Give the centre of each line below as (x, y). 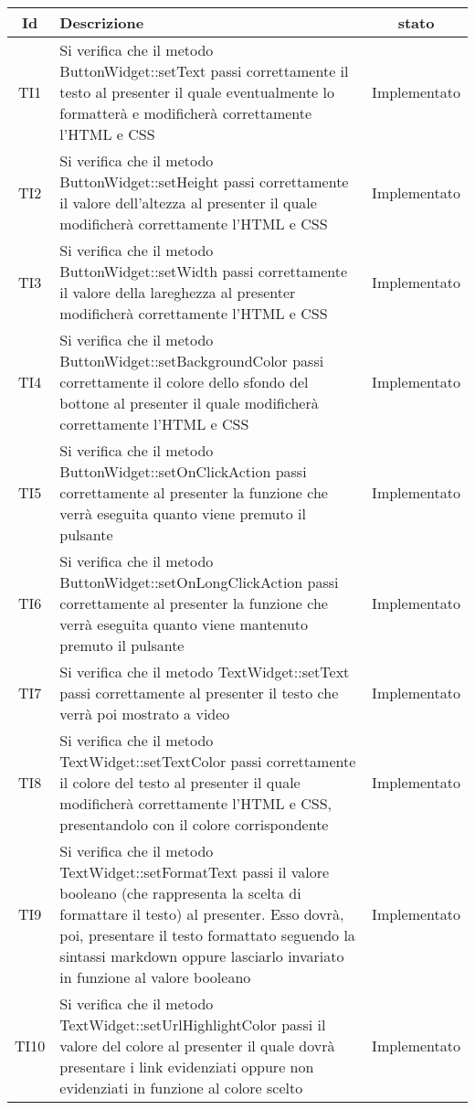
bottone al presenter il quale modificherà (189, 403)
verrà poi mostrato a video (145, 714)
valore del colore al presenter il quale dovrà (197, 1046)
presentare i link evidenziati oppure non (187, 1067)
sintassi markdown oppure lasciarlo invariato (202, 956)
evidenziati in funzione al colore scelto (181, 1088)
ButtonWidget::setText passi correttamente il (204, 71)
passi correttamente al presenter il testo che (199, 693)
